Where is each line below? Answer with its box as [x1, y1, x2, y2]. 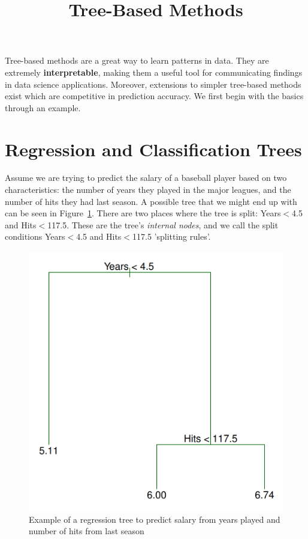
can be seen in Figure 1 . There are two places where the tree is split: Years [5, 207, 281, 219]
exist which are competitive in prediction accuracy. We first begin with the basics [5, 90, 304, 102]
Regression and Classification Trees [5, 136, 302, 161]
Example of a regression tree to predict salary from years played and [29, 513, 280, 525]
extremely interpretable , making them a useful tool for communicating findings [5, 65, 303, 78]
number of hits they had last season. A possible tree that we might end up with [5, 195, 297, 207]
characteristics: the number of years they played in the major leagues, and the [5, 183, 291, 196]
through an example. [5, 101, 81, 114]
